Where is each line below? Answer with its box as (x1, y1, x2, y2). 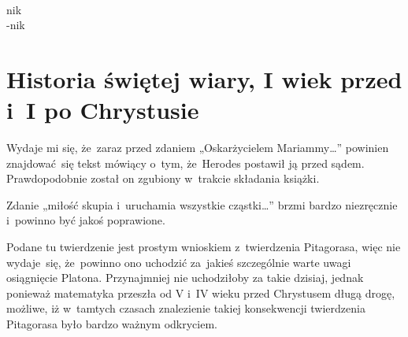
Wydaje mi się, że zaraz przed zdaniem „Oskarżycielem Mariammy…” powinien (6, 139, 389, 156)
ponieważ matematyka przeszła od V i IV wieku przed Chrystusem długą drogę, (6, 284, 395, 301)
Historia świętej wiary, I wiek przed (6, 62, 402, 94)
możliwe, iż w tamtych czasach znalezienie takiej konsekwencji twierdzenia (6, 300, 365, 317)
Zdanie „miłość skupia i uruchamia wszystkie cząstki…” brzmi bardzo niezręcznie (6, 196, 398, 213)
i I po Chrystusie (6, 94, 199, 126)
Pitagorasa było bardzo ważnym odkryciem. (6, 316, 217, 332)
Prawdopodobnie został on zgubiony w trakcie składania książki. (6, 170, 320, 187)
